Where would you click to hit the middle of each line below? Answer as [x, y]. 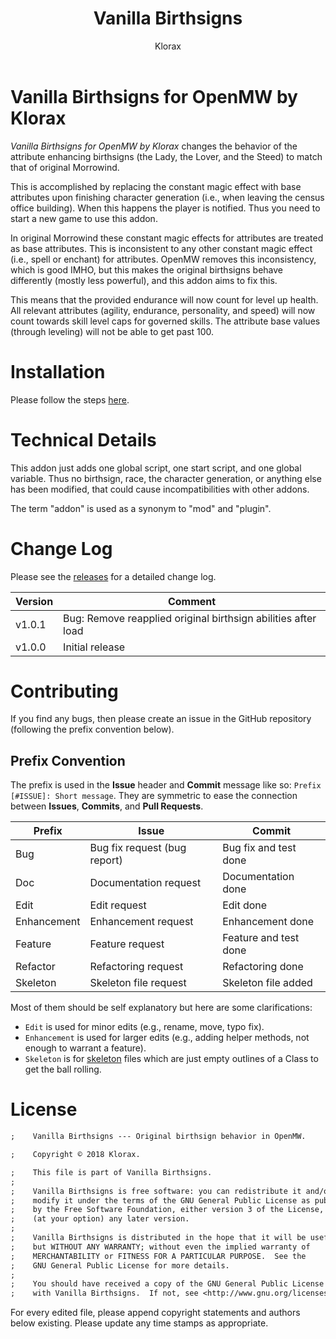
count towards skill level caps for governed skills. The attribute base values [165, 321]
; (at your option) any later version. [100, 1219]
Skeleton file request [138, 983]
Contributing [64, 691]
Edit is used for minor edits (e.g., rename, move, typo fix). [144, 1027]
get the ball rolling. [63, 1069]
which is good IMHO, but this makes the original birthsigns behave [147, 269]
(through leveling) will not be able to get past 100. [112, 331]
